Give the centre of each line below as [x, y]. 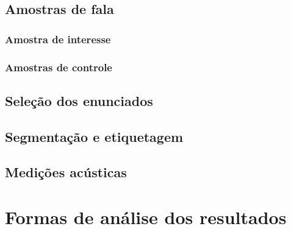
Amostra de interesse [58, 39]
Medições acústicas [66, 172]
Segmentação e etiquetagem [94, 136]
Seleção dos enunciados [79, 100]
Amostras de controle [59, 67]
